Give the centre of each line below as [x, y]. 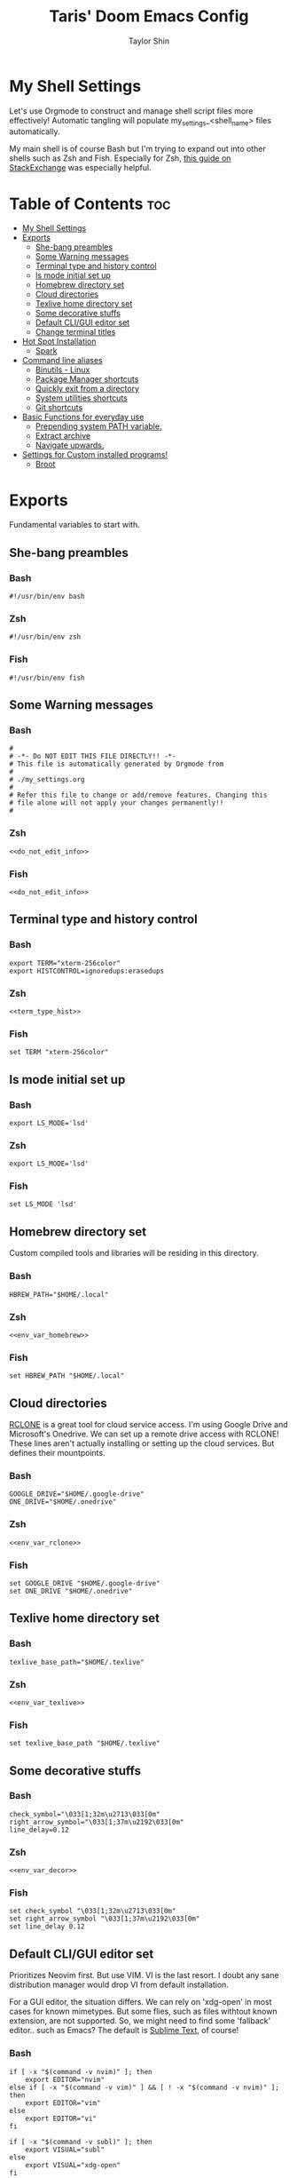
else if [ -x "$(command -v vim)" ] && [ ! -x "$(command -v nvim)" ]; [144, 2087]
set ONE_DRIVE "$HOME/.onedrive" [71, 1591]
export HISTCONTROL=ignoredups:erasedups [87, 971]
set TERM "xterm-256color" [59, 1053]
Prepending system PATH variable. [98, 426]
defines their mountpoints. [57, 1453]
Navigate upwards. [70, 445]
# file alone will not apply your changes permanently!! [117, 803]
